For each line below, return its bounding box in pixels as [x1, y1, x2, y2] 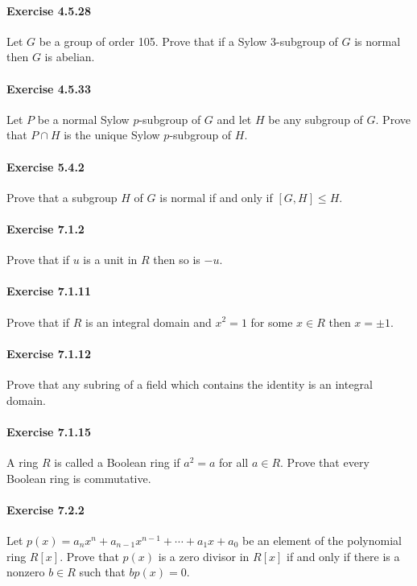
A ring [6, 453, 39, 470]
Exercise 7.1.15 [6, 423, 91, 439]
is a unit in [83, 251, 138, 268]
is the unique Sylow [64, 126, 160, 143]
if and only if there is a [287, 547, 400, 564]
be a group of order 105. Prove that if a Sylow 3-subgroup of [39, 32, 338, 49]
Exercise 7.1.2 [6, 220, 85, 237]
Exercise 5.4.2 [6, 158, 85, 175]
